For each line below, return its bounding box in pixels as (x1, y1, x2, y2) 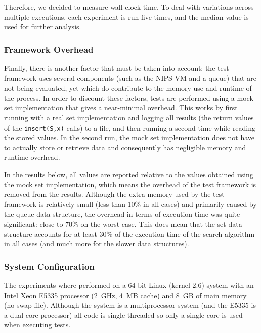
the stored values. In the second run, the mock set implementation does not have (4, 132, 255, 143)
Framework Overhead (4, 43, 94, 55)
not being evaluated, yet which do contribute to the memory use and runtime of (4, 82, 252, 93)
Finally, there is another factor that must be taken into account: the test (4, 63, 229, 73)
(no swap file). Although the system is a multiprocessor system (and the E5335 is (4, 300, 256, 310)
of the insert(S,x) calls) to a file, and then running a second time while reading (4, 122, 256, 133)
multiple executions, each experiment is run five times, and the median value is (4, 11, 249, 22)
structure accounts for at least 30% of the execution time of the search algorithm (4, 228, 255, 239)
